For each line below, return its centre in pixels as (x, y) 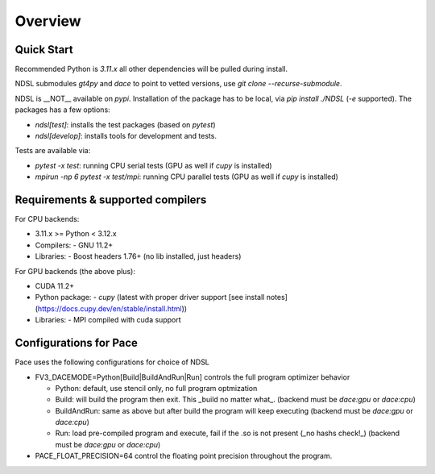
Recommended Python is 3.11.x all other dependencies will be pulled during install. (151, 69)
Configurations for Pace (77, 343)
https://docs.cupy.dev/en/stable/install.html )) (112, 308)
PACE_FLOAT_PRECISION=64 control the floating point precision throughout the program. (184, 456)
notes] (277, 297)
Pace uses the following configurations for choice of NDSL (112, 362)
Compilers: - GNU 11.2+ (74, 245)
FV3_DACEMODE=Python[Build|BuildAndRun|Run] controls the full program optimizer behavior (193, 377)
